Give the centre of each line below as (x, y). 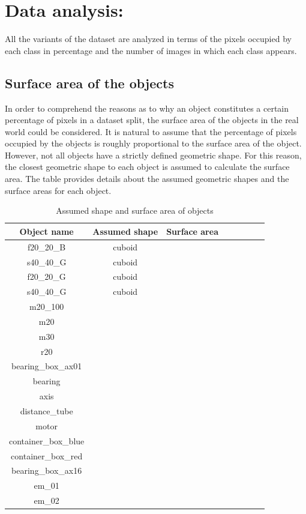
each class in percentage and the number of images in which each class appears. (151, 50)
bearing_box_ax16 (47, 470)
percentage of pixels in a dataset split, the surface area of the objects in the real (152, 120)
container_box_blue (47, 440)
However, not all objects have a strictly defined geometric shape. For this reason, (153, 155)
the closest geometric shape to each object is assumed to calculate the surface (147, 167)
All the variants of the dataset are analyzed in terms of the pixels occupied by (148, 39)
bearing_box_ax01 (47, 366)
